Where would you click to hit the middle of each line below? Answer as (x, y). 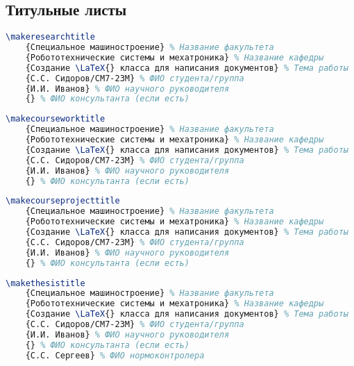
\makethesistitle (45, 283)
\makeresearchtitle (50, 37)
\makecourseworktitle (56, 119)
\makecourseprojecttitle (63, 201)
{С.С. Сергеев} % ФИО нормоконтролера (115, 355)
